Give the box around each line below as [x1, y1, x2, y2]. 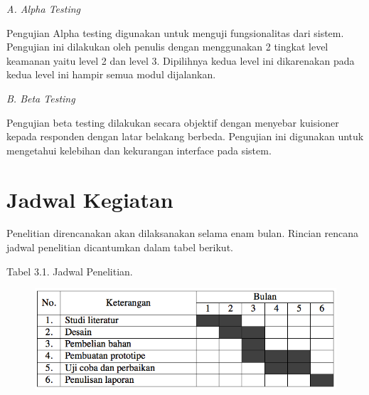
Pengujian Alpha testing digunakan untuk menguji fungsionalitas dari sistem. [6, 25, 344, 40]
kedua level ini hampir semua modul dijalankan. [6, 67, 216, 82]
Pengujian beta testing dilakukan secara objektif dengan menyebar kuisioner [6, 115, 339, 130]
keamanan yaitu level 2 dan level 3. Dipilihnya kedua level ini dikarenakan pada [6, 53, 355, 68]
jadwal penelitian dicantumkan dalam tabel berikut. [6, 240, 233, 255]
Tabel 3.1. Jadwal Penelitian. [6, 263, 133, 278]
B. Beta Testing [6, 90, 75, 105]
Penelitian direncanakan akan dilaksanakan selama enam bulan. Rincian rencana [6, 226, 358, 241]
